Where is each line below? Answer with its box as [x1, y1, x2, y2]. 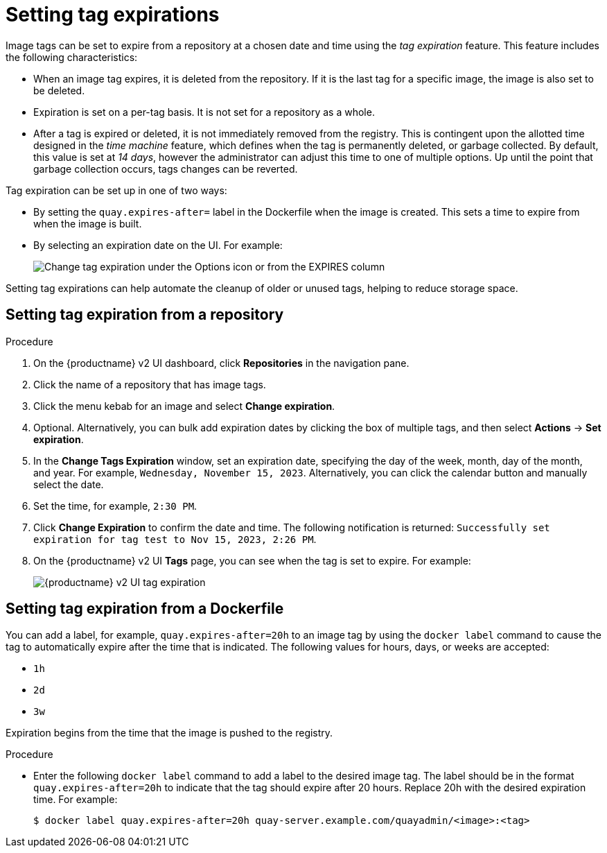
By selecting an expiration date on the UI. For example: [33, 239, 283, 251]
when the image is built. [33, 217, 142, 230]
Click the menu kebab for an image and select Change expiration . [33, 399, 335, 412]
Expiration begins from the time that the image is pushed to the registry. [6, 727, 333, 739]
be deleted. [33, 84, 85, 96]
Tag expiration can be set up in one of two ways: [6, 184, 227, 196]
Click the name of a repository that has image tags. [33, 378, 266, 390]
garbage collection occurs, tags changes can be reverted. [33, 162, 298, 175]
